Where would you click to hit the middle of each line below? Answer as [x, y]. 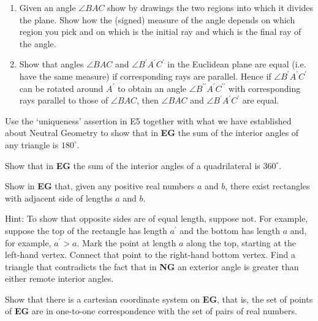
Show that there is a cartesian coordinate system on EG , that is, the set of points [159, 299]
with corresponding [265, 88]
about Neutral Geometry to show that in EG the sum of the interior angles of [152, 133]
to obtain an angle [152, 88]
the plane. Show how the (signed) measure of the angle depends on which [157, 19]
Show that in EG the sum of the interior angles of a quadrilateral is [133, 165]
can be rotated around [61, 88]
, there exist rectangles [267, 186]
